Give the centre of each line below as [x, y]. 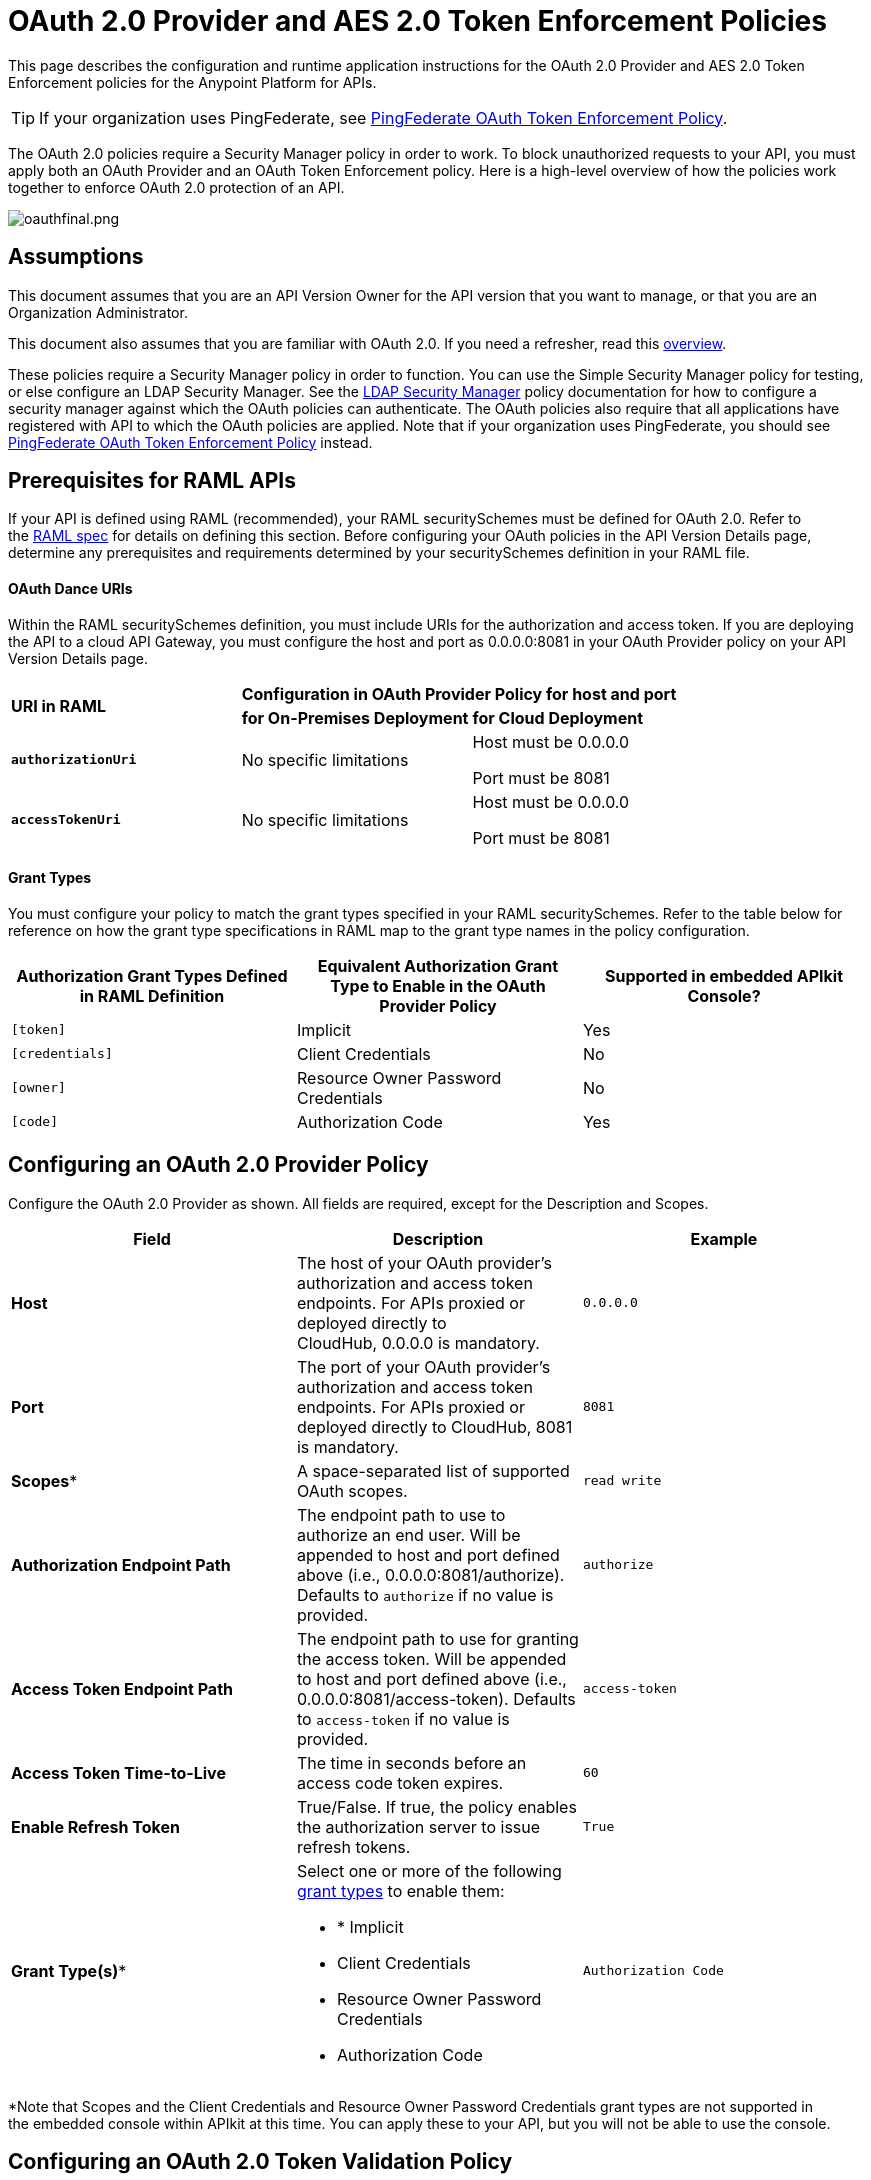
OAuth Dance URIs [70, 589]
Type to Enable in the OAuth [438, 985]
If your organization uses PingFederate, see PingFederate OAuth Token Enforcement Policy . [383, 117]
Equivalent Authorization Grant [438, 965]
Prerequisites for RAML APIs [152, 481]
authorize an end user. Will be [408, 1534]
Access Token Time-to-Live [118, 1772]
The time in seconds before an [411, 1762]
